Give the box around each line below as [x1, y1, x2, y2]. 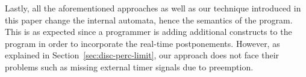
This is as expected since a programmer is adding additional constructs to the [5, 25, 292, 38]
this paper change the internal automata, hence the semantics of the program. [5, 13, 293, 26]
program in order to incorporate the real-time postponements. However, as [5, 37, 280, 49]
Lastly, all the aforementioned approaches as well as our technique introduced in [5, 2, 301, 14]
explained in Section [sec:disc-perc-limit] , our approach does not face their [5, 49, 279, 61]
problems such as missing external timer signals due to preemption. [5, 60, 254, 73]
